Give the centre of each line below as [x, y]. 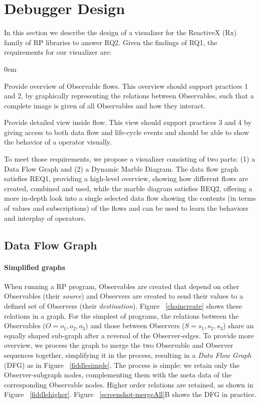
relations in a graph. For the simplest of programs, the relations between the [121, 315]
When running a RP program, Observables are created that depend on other [122, 286]
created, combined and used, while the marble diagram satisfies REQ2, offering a [128, 188]
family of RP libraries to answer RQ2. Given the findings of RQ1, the [111, 42]
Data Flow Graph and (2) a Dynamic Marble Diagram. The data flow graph [121, 168]
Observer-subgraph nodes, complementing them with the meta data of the [118, 375]
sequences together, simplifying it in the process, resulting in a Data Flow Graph [128, 355]
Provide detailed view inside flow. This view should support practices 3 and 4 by [128, 122]
